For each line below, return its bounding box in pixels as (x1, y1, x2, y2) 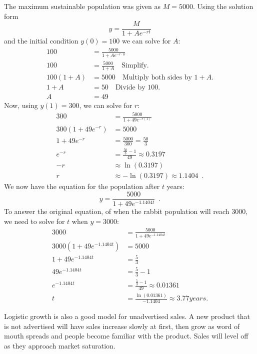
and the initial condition (4, 35, 78, 46)
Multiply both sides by (122, 73, 192, 81)
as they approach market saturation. (4, 340, 115, 351)
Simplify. (121, 62, 149, 69)
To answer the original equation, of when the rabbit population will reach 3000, (4, 206, 248, 216)
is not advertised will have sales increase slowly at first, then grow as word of (4, 320, 240, 331)
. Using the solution (192, 1, 253, 11)
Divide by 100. (115, 83, 160, 91)
